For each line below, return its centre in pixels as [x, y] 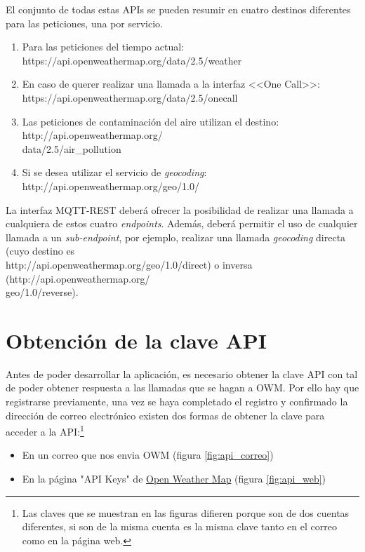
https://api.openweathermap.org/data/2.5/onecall [130, 97]
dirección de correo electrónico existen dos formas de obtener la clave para [165, 415]
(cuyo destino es [40, 251]
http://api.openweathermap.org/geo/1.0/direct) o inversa [129, 264]
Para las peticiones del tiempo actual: [103, 47]
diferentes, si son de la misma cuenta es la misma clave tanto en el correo [179, 526]
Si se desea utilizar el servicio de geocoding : [114, 172]
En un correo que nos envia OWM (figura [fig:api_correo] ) [148, 455]
